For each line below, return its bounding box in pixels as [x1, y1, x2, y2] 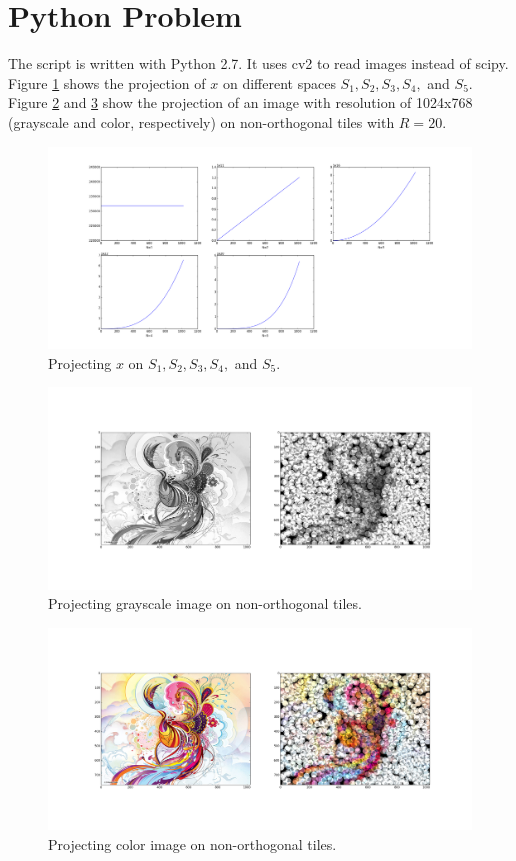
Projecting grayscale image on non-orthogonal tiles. [48, 593, 362, 614]
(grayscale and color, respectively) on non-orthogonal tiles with [8, 111, 395, 132]
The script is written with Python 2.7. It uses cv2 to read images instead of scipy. [8, 53, 509, 74]
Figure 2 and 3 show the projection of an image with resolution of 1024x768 [8, 92, 473, 113]
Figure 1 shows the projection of [8, 72, 206, 93]
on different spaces [222, 72, 336, 93]
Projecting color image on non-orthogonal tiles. [48, 833, 337, 854]
